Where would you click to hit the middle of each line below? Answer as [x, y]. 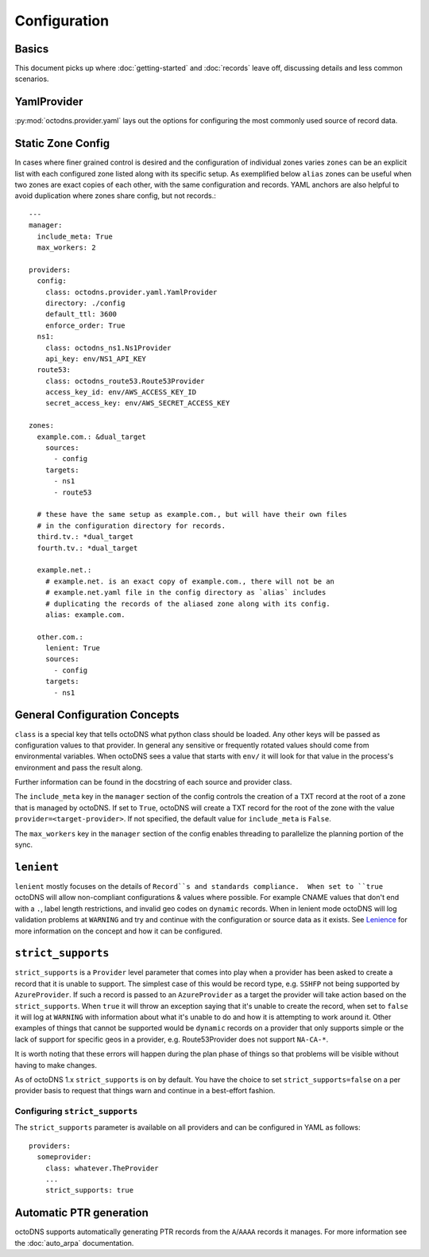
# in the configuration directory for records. [131, 526]
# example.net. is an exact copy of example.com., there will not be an [190, 581]
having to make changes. [56, 1065]
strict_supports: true [89, 1190]
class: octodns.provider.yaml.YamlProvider [131, 292]
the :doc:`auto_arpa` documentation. [74, 1243]
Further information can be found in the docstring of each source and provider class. [153, 782]
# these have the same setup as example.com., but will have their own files [192, 514]
